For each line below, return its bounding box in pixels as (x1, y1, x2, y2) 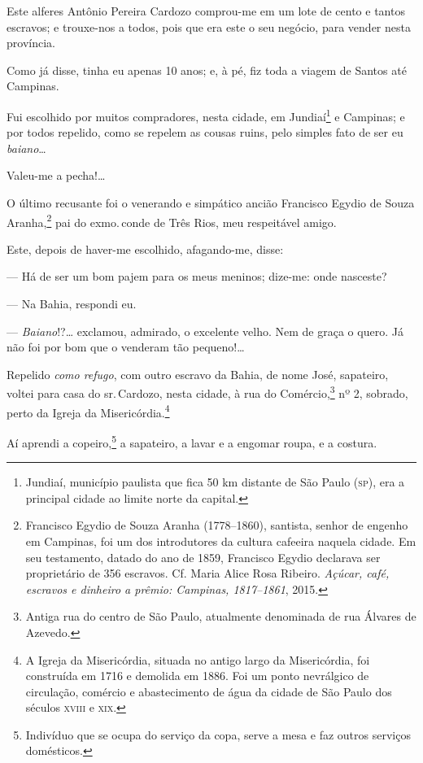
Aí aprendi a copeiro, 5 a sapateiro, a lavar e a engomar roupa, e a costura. (7, 431, 377, 451)
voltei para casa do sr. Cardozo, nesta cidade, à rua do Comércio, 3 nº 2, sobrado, (7, 382, 408, 402)
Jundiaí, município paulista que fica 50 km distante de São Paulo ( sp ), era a (25, 473, 405, 490)
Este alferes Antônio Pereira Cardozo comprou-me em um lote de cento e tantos (7, 2, 405, 19)
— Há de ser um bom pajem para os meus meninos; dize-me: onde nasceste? (7, 268, 387, 285)
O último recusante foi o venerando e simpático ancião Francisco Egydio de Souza (7, 194, 415, 211)
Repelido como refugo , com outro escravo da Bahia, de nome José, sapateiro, (7, 365, 389, 382)
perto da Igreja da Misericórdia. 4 (7, 401, 170, 421)
